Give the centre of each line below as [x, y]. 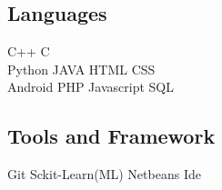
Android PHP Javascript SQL [91, 87]
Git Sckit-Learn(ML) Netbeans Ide [104, 174]
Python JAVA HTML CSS [81, 69]
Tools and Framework [111, 136]
